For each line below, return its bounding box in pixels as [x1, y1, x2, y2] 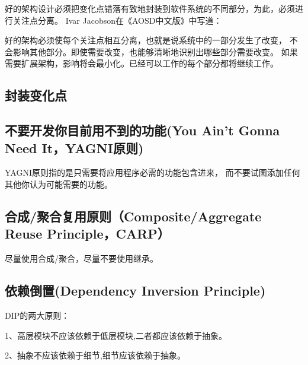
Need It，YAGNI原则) [5, 138, 144, 157]
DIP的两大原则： [5, 309, 70, 321]
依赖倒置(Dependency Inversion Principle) [5, 281, 266, 300]
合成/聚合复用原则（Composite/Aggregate [5, 207, 262, 225]
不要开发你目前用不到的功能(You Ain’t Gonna [5, 121, 280, 139]
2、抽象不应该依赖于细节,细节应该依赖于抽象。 [5, 349, 185, 361]
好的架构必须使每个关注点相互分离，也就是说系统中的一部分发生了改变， [5, 34, 287, 46]
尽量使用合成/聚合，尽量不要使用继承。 [5, 252, 158, 265]
